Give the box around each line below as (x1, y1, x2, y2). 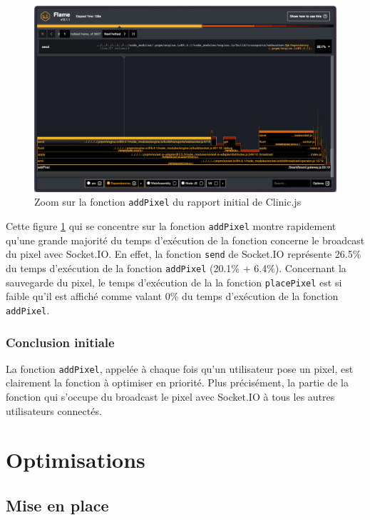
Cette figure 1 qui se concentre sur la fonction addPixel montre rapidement (6, 219, 336, 234)
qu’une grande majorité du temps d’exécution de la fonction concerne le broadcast (6, 232, 365, 247)
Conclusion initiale (6, 333, 115, 351)
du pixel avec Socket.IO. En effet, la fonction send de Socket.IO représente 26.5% (6, 246, 361, 261)
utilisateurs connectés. (6, 403, 102, 418)
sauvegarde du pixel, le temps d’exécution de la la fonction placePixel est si (6, 274, 342, 289)
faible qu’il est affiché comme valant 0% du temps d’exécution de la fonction (6, 289, 339, 304)
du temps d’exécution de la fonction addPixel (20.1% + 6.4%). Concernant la (6, 261, 346, 276)
